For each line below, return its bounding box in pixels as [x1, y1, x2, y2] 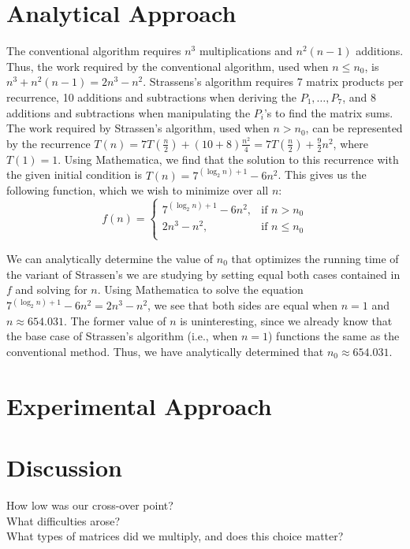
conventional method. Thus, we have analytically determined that [6, 343, 324, 359]
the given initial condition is [6, 166, 142, 183]
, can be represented [305, 120, 403, 136]
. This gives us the [278, 166, 367, 183]
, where [333, 135, 368, 151]
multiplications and [199, 43, 293, 59]
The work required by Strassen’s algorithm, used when [6, 120, 270, 136]
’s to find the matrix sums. [263, 104, 393, 121]
